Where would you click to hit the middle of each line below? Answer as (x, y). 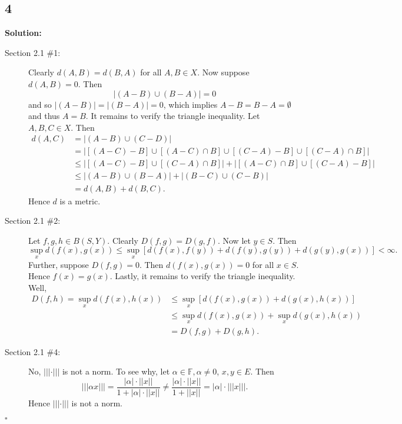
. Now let (234, 240)
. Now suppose (223, 72)
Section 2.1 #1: (33, 52)
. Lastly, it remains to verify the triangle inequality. (202, 276)
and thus (44, 116)
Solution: (23, 33)
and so (40, 104)
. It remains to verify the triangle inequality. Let (173, 116)
